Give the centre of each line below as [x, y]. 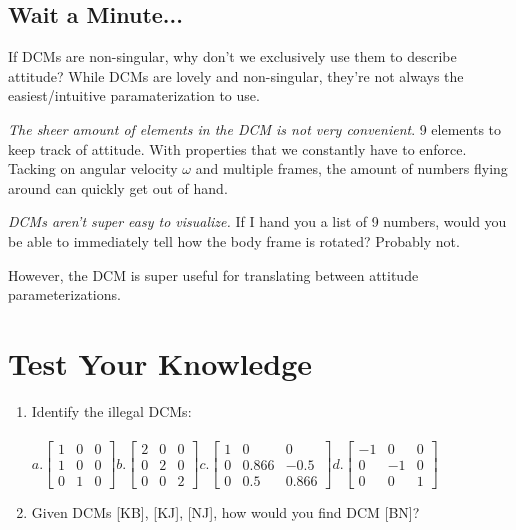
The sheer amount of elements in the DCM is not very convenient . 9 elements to [255, 128]
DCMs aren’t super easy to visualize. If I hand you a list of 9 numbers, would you [257, 221]
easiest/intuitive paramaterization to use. [134, 95]
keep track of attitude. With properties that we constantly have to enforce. [237, 148]
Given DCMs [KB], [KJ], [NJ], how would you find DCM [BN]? [225, 512]
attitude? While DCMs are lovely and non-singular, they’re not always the [236, 75]
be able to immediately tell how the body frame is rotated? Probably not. [234, 240]
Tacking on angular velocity [93, 168]
